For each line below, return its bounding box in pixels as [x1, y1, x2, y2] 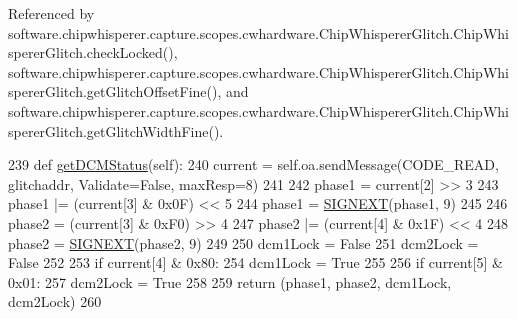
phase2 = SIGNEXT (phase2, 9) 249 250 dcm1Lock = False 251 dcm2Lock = [8, 232, 479, 253]
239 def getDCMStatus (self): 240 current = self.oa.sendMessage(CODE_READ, [8, 154, 499, 175]
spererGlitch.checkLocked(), [8, 42, 178, 63]
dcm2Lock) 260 [8, 291, 102, 312]
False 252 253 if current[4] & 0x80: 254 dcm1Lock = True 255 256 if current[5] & [8, 252, 503, 273]
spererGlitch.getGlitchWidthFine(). [8, 120, 224, 141]
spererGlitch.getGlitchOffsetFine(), [8, 81, 222, 102]
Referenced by [8, 3, 95, 23]
